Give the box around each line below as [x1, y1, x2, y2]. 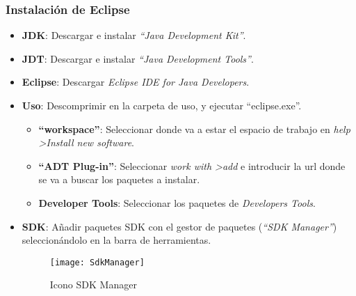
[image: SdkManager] [49, 257, 145, 267]
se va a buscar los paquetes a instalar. [38, 172, 200, 187]
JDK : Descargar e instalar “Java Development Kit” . [22, 28, 246, 42]
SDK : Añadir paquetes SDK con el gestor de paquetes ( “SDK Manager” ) [22, 219, 337, 233]
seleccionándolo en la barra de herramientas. [22, 233, 211, 247]
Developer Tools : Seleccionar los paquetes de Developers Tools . [38, 195, 316, 210]
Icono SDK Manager [49, 277, 137, 292]
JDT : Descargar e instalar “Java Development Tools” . [22, 51, 254, 65]
